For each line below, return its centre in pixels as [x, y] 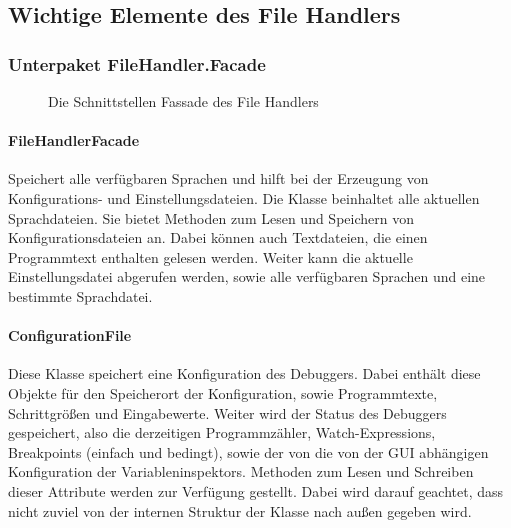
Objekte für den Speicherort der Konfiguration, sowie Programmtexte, [223, 392]
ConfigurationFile [70, 335]
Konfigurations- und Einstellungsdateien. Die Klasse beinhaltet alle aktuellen [244, 197]
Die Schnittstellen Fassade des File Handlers [183, 101]
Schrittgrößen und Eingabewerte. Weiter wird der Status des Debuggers [227, 412]
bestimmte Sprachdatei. [80, 295]
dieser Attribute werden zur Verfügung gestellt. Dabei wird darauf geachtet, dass [256, 490]
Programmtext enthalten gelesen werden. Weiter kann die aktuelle [210, 256]
